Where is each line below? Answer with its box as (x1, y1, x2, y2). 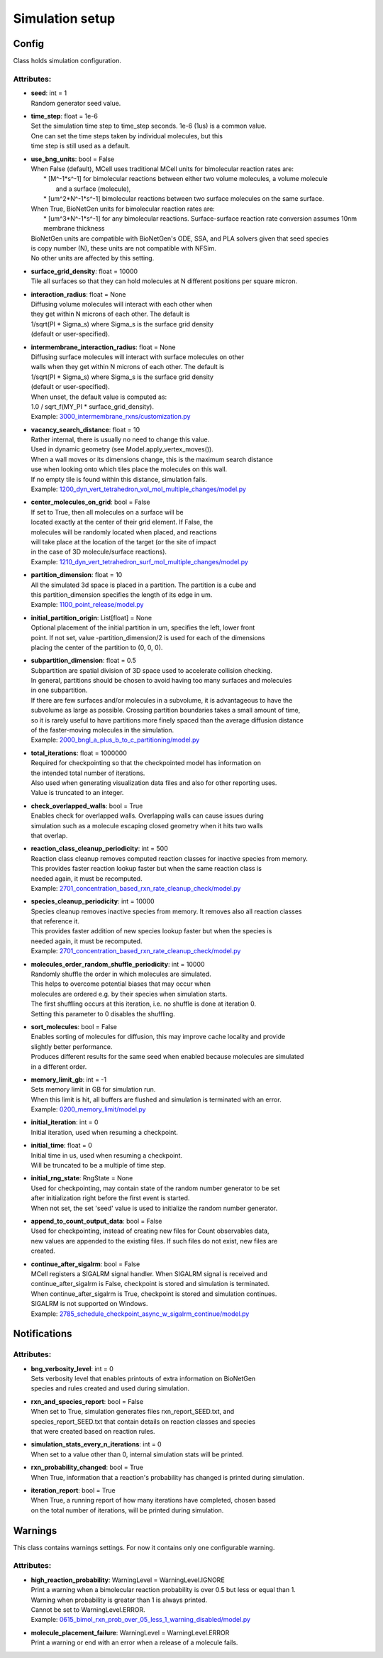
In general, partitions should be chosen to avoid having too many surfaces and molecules (30, 676, 292, 685)
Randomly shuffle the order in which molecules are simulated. (30, 970, 212, 979)
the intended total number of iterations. (30, 769, 145, 777)
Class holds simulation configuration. (13, 57, 122, 65)
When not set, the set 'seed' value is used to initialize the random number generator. (30, 1204, 278, 1212)
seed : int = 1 (30, 89, 67, 97)
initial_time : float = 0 (30, 1141, 92, 1150)
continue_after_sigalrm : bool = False (30, 1260, 140, 1268)
